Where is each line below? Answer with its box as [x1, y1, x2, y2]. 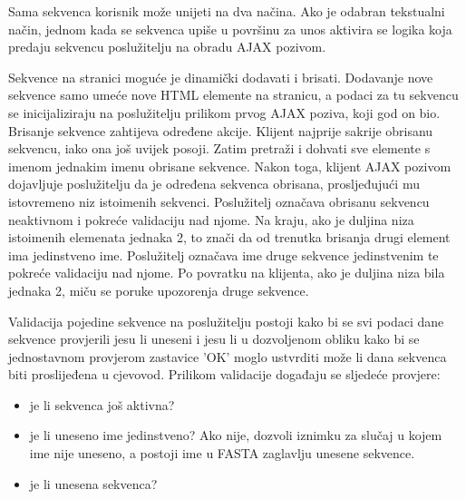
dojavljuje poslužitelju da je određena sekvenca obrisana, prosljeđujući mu [8, 174, 420, 193]
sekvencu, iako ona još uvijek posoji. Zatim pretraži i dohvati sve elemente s [8, 139, 431, 158]
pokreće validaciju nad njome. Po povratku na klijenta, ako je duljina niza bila [8, 263, 445, 282]
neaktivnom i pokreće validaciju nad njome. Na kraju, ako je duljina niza [8, 210, 414, 229]
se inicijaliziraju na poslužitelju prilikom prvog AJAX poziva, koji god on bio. [8, 103, 441, 122]
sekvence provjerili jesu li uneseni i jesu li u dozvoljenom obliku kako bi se [8, 329, 420, 348]
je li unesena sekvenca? [29, 474, 158, 493]
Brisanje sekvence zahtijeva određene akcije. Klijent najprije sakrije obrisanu [8, 121, 433, 140]
